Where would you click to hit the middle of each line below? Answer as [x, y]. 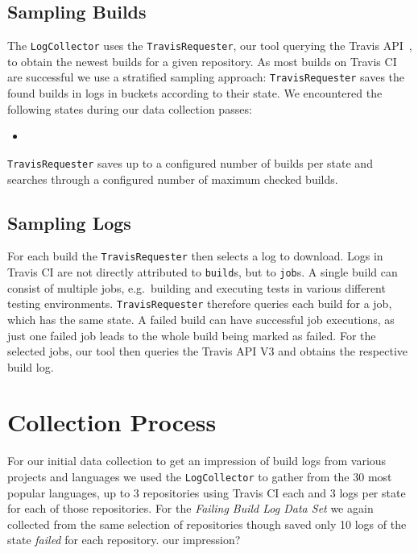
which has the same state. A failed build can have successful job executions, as [201, 319]
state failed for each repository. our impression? [124, 540]
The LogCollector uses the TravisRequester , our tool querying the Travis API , [210, 46]
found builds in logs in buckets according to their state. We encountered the [195, 93]
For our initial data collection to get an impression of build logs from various [197, 461]
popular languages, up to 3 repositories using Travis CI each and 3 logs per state [207, 492]
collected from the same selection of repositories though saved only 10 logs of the [207, 524]
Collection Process [112, 422]
